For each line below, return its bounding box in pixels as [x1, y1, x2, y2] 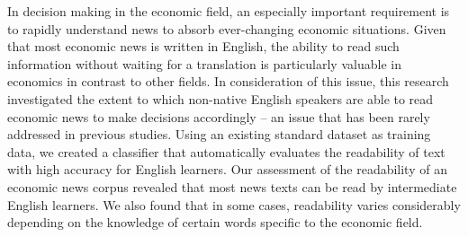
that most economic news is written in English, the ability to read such [7, 37, 400, 56]
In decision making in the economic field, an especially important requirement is [7, 2, 450, 20]
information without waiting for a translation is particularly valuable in [7, 54, 401, 73]
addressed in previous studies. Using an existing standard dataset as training [7, 125, 431, 144]
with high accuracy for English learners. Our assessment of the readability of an [7, 160, 447, 179]
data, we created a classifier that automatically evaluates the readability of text [7, 142, 445, 161]
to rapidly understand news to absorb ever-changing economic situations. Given [7, 19, 446, 38]
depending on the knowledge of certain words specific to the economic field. [7, 213, 423, 232]
